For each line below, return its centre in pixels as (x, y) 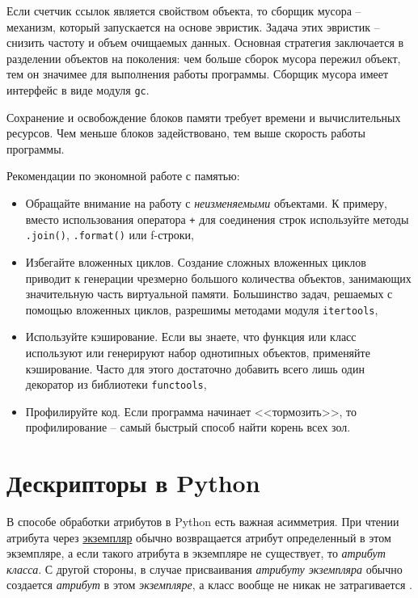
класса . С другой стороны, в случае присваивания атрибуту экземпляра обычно (205, 569)
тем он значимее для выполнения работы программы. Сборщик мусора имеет (198, 74)
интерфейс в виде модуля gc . (78, 89)
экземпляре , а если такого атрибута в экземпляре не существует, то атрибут (196, 553)
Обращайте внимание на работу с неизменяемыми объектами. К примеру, (206, 203)
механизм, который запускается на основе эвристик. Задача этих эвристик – (193, 26)
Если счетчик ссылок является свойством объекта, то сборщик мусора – (184, 11)
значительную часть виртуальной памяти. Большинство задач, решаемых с (209, 294)
